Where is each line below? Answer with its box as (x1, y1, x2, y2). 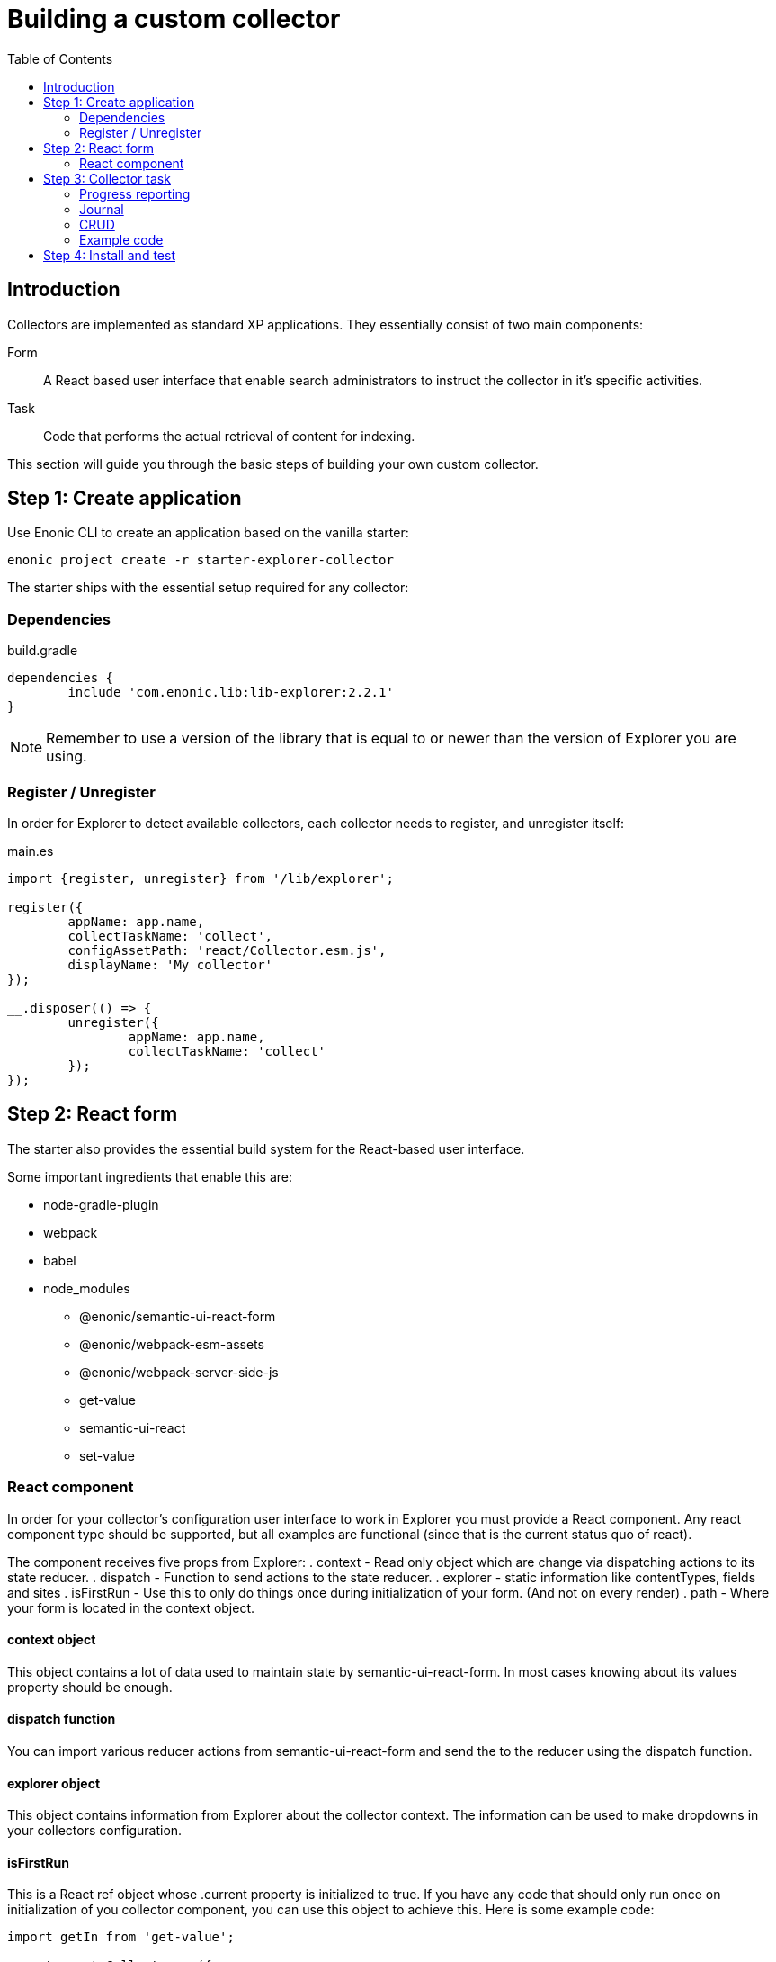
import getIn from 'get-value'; (7, 1930, 235, 1945)
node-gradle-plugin (43, 1196, 159, 1212)
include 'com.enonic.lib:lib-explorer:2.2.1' (67, 685, 394, 700)
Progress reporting (79, 185, 191, 202)
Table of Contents (7, 50, 113, 67)
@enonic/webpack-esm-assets (79, 1336, 264, 1352)
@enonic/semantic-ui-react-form (79, 1308, 276, 1324)
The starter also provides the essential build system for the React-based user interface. (7, 1140, 525, 1156)
